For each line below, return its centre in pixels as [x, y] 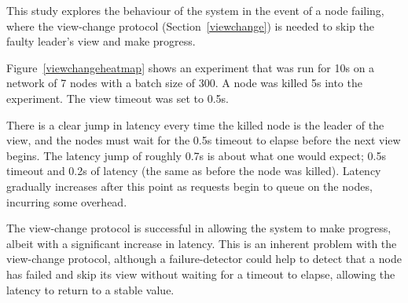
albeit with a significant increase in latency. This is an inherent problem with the [202, 243]
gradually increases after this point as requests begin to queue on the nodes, [189, 186]
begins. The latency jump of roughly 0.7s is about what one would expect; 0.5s [196, 155]
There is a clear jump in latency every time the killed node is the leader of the [195, 124]
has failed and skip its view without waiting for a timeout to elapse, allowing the [201, 274]
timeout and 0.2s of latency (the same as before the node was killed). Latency [194, 171]
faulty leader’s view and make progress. [101, 41]
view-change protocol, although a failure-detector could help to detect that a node [204, 259]
